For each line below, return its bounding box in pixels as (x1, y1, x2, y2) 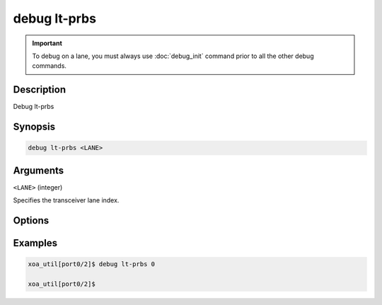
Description (13, 84, 66, 96)
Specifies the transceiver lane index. (13, 196, 120, 205)
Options (13, 214, 50, 226)
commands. (32, 62, 67, 70)
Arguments (13, 164, 64, 176)
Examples (13, 237, 58, 249)
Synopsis (13, 121, 56, 133)
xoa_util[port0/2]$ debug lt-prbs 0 (28, 260, 156, 268)
